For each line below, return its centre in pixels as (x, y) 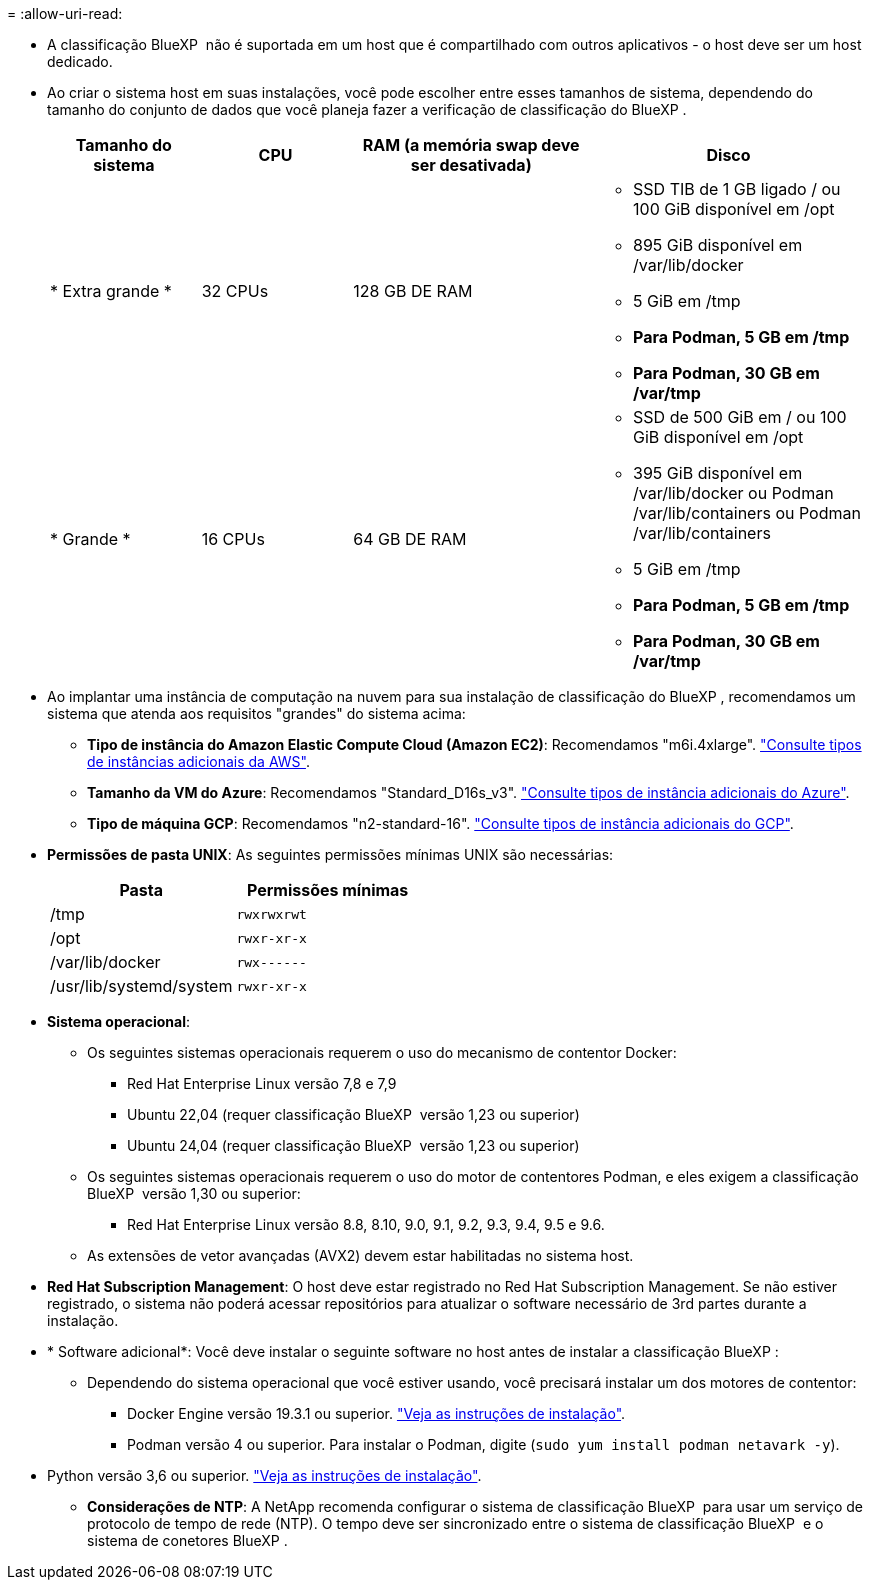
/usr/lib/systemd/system (141, 986)
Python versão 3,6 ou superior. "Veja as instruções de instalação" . (264, 1475)
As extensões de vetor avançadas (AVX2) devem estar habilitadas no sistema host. (360, 1255)
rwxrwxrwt (271, 914)
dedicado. (80, 61)
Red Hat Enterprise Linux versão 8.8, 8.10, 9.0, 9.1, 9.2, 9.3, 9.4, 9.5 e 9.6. (366, 1224)
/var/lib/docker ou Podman (733, 493)
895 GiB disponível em (718, 245)
